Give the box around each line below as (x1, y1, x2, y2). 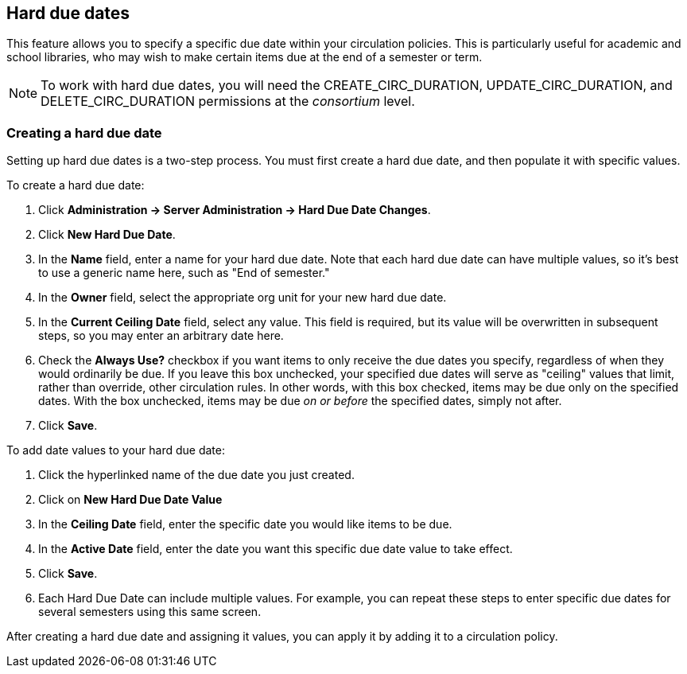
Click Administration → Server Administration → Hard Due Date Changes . (38, 203, 431, 217)
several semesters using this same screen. (38, 605, 262, 619)
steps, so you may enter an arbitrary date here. (38, 329, 284, 343)
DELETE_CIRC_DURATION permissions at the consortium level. (41, 93, 415, 110)
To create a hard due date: (6, 178, 145, 193)
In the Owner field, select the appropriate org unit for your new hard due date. (38, 290, 447, 305)
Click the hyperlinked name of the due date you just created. (38, 468, 355, 482)
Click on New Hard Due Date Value (38, 493, 223, 507)
